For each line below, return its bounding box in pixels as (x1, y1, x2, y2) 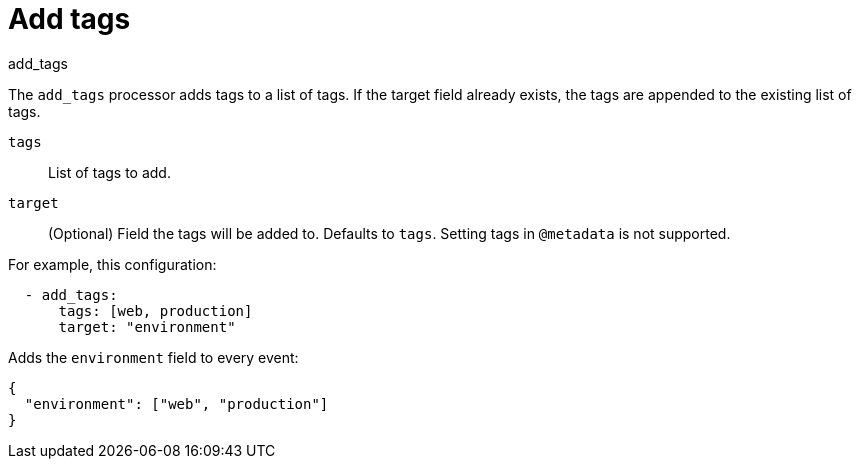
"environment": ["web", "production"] (24, 395, 329, 412)
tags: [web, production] (58, 302, 253, 319)
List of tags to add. (48, 163, 171, 181)
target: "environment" (58, 318, 236, 335)
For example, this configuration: (8, 255, 217, 273)
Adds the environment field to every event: (8, 348, 299, 366)
